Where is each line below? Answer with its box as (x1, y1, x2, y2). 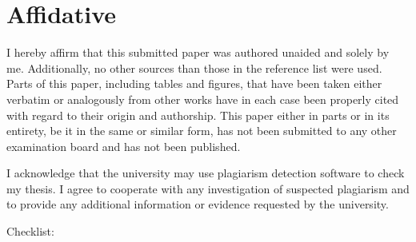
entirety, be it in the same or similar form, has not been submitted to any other (6, 122, 397, 139)
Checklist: (6, 223, 54, 240)
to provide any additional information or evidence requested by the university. (6, 196, 389, 212)
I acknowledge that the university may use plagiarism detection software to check (6, 165, 405, 181)
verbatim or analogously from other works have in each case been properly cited (6, 90, 399, 107)
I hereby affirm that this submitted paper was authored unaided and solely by (6, 44, 390, 61)
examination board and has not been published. (6, 137, 241, 154)
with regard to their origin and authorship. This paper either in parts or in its (6, 106, 390, 123)
